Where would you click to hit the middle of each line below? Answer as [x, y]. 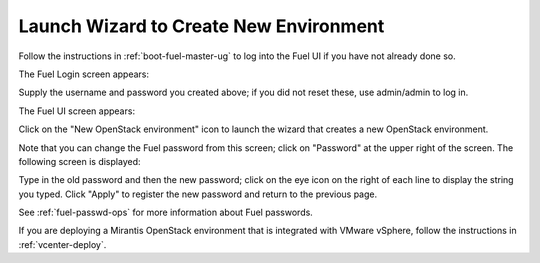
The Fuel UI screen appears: [76, 111]
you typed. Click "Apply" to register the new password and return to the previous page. [198, 194]
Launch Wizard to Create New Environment [201, 26]
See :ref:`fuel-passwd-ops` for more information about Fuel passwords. [166, 212]
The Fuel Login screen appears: [84, 74]
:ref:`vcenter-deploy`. [62, 244]
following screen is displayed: [79, 161]
